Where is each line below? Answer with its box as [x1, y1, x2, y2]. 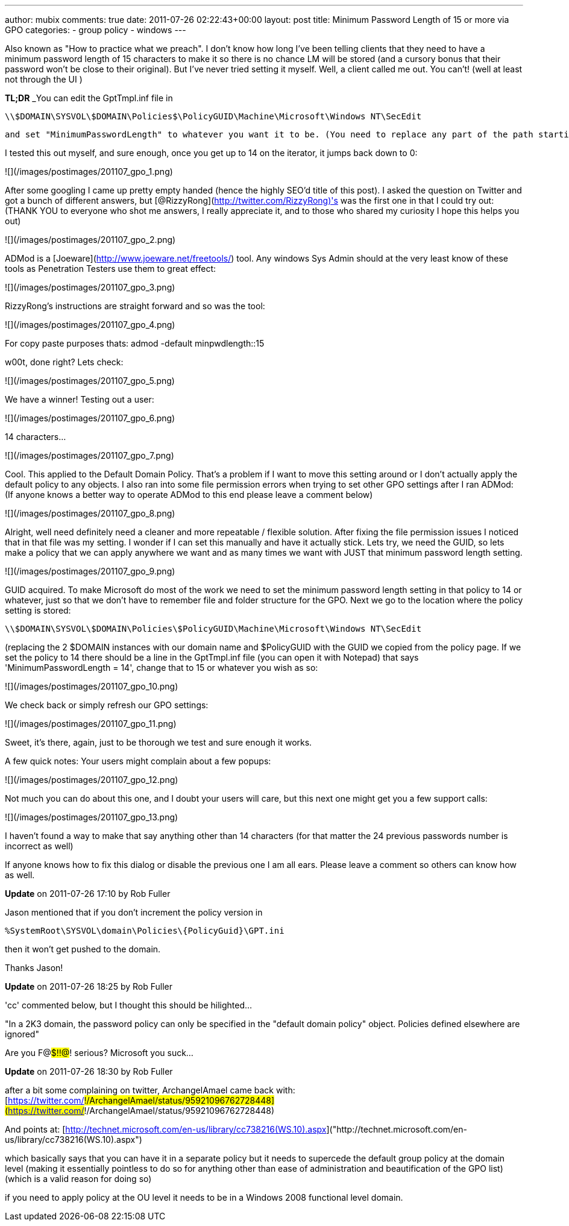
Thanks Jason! [5, 963, 63, 973]
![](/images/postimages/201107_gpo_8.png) [5, 508, 175, 518]
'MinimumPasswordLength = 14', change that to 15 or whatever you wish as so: [5, 662, 318, 673]
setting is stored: [5, 605, 71, 615]
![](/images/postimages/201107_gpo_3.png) [5, 282, 175, 292]
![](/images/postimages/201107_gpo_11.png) [5, 718, 177, 729]
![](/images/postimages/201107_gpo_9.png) [5, 566, 175, 576]
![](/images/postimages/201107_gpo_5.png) [5, 376, 175, 386]
